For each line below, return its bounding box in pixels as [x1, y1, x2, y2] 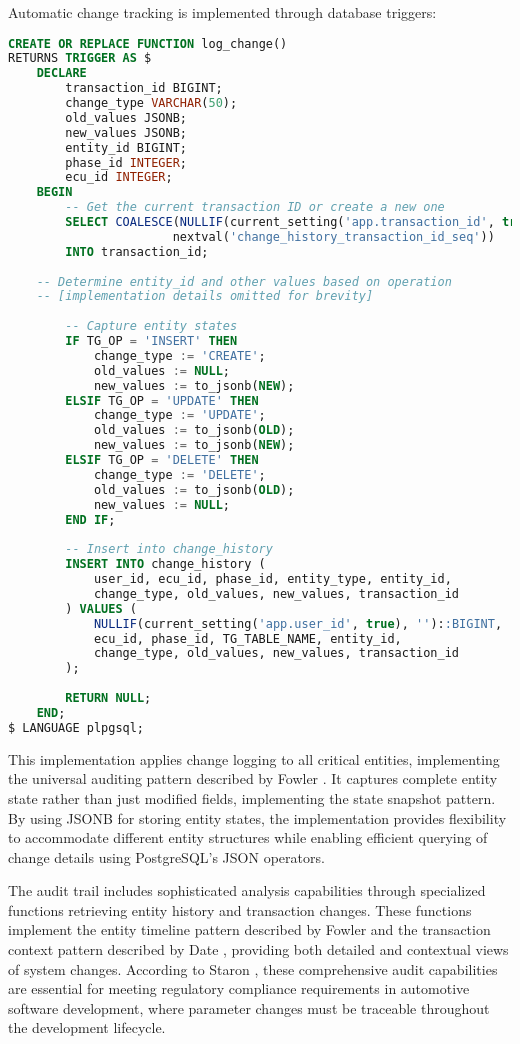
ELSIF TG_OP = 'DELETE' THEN [65, 453, 259, 468]
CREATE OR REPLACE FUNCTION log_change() [8, 36, 288, 51]
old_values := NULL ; [93, 363, 230, 378]
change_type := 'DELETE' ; [93, 467, 266, 482]
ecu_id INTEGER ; [65, 170, 173, 185]
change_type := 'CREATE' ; [93, 348, 266, 363]
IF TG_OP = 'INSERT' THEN [65, 334, 238, 349]
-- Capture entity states [65, 319, 238, 334]
